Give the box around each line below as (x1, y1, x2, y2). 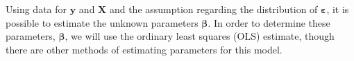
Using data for (6, 2, 67, 16)
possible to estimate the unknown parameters (6, 15, 199, 29)
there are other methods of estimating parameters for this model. (6, 42, 283, 56)
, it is (326, 2, 349, 16)
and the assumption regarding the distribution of (109, 2, 318, 16)
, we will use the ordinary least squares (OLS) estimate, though (65, 29, 335, 43)
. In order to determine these (208, 15, 330, 29)
